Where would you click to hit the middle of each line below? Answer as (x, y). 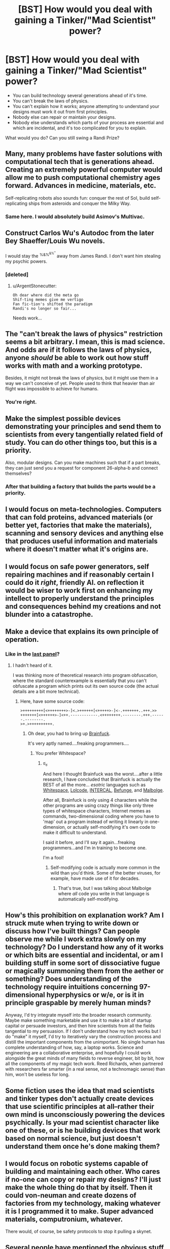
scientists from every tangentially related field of (84, 434)
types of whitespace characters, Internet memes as (97, 811)
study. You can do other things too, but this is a (81, 442)
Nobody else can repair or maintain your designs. (64, 117)
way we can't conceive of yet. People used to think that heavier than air (80, 384)
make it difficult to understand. (75, 833)
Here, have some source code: (52, 701)
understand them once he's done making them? (83, 1146)
